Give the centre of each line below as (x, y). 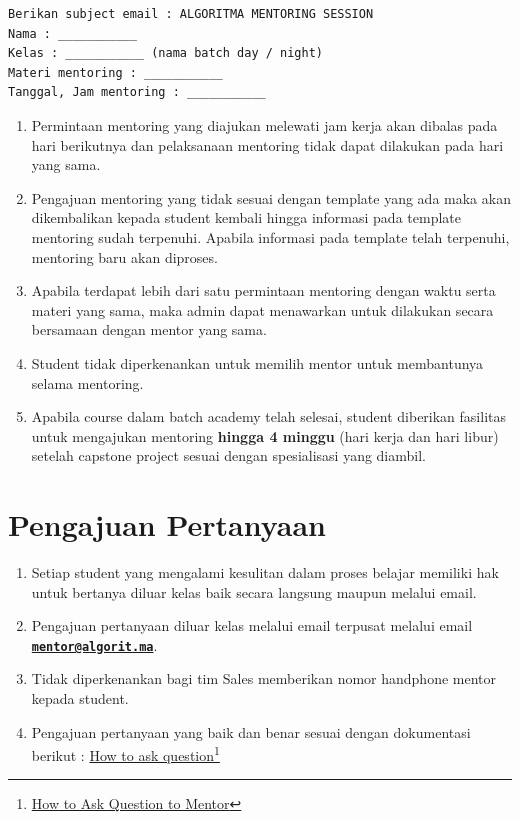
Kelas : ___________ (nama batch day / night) (165, 53)
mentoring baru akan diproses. (124, 256)
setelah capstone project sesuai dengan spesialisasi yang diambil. (228, 455)
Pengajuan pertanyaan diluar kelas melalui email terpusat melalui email (252, 625)
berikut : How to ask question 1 (125, 753)
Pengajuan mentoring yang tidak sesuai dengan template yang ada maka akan (271, 197)
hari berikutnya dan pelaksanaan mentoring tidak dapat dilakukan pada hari (267, 144)
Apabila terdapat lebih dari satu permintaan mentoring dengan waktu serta (263, 290)
